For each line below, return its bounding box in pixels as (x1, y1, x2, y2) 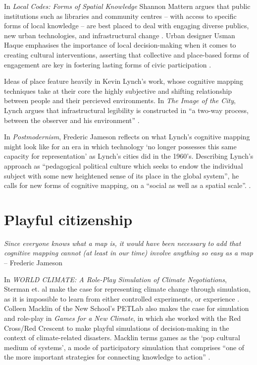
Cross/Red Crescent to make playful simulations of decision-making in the (4, 322, 229, 333)
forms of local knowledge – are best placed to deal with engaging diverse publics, (4, 20, 249, 31)
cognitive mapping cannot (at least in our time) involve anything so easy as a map (4, 247, 253, 258)
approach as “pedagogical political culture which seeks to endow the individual (4, 160, 243, 171)
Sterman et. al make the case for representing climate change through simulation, (4, 284, 251, 294)
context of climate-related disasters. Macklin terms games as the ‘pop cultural (4, 332, 240, 343)
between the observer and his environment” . (4, 115, 140, 125)
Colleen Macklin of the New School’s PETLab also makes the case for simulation (4, 303, 249, 313)
